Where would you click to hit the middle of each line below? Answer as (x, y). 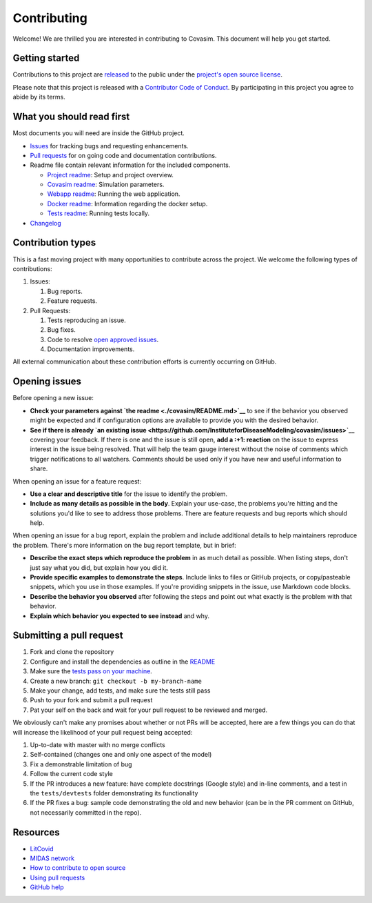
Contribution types (54, 242)
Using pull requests (58, 877)
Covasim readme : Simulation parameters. (106, 185)
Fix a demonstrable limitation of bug (81, 764)
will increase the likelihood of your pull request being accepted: (103, 732)
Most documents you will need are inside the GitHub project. (99, 133)
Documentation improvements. (91, 349)
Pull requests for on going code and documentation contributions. (123, 155)
